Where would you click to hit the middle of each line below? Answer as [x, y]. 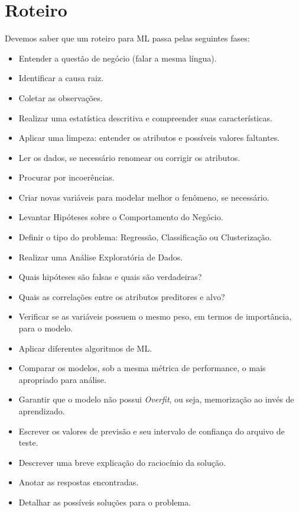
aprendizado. [42, 411]
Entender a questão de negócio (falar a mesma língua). [118, 58]
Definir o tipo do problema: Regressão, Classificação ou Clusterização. [145, 237]
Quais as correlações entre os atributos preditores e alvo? [122, 296]
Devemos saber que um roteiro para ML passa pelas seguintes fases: [127, 38]
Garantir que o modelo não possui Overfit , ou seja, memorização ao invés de [156, 399]
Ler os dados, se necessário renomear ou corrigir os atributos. [129, 157]
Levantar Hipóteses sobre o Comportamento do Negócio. [121, 217]
